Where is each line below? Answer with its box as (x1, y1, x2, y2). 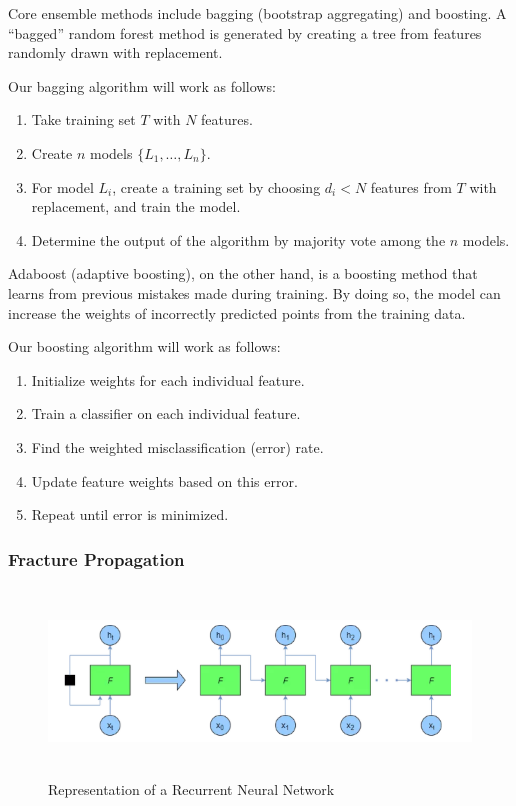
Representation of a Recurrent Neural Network (48, 779, 335, 800)
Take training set (31, 109, 136, 130)
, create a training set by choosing (112, 176, 321, 197)
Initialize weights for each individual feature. (31, 369, 305, 390)
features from (370, 176, 452, 197)
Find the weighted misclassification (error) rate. (31, 436, 324, 457)
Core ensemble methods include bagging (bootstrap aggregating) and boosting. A (8, 3, 507, 23)
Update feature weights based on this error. (31, 470, 298, 491)
